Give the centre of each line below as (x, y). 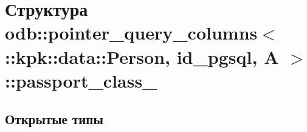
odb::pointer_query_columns (131, 33)
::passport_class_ (81, 80)
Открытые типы (54, 119)
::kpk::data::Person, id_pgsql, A (142, 56)
